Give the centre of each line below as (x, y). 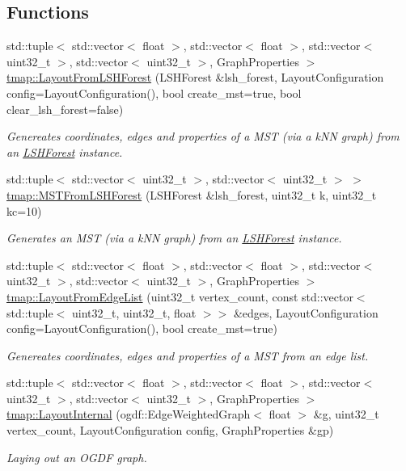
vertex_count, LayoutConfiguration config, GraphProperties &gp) (170, 430)
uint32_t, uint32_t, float (134, 312)
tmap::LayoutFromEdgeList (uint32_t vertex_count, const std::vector (180, 296)
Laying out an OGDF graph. (77, 457)
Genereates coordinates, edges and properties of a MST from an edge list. (188, 355)
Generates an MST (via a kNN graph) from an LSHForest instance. (174, 238)
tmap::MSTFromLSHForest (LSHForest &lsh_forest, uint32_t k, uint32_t (192, 194)
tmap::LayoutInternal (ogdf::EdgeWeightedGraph (129, 414)
